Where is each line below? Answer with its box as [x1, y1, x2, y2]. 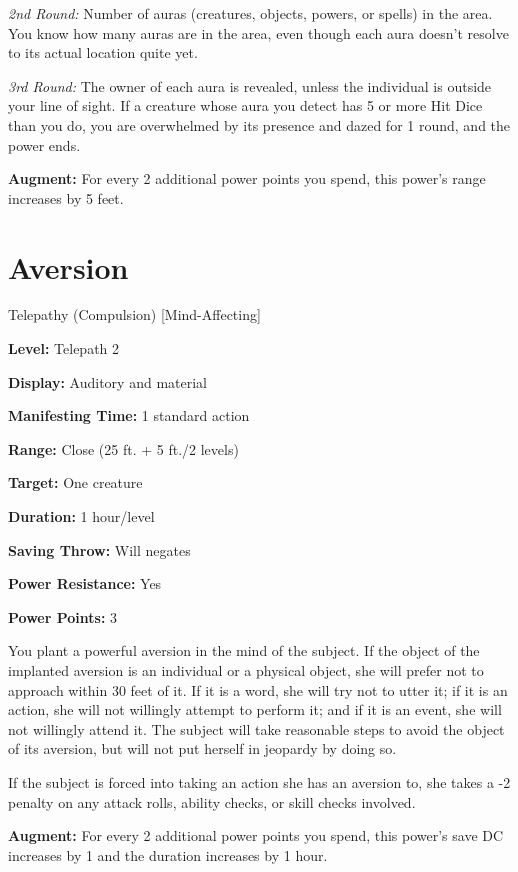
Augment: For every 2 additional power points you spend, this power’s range [8, 168, 486, 189]
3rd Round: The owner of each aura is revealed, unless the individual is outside [8, 75, 492, 96]
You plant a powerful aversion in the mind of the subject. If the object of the [8, 640, 480, 661]
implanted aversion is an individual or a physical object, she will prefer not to [8, 660, 484, 680]
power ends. [8, 134, 81, 155]
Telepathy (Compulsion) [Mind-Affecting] [8, 304, 261, 325]
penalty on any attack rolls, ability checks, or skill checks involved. [8, 791, 416, 812]
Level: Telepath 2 [8, 338, 120, 359]
